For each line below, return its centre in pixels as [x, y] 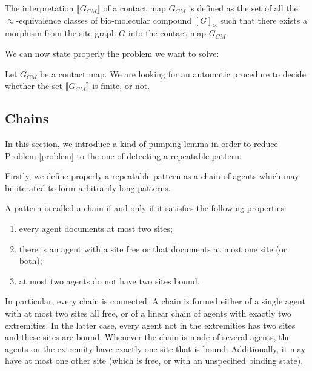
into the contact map [167, 33]
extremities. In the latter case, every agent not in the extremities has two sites [150, 325]
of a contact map [134, 8]
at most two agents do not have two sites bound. [109, 281]
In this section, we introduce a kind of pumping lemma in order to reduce [141, 143]
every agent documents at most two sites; [96, 228]
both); [31, 261]
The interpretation [39, 8]
